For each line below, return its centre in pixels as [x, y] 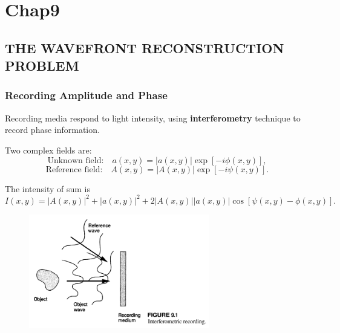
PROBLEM [42, 66]
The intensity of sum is [47, 188]
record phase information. [52, 130]
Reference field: [74, 170]
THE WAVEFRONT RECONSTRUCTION [145, 47]
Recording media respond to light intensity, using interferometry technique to [153, 118]
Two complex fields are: [48, 150]
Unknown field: [76, 160]
